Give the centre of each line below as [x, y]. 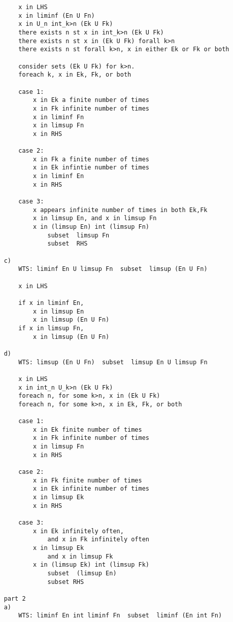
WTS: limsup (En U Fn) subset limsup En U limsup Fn [113, 362]
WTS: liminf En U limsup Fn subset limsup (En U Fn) [113, 269]
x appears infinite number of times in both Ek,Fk [120, 210]
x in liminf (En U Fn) [57, 15]
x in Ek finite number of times [87, 429]
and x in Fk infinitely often [98, 540]
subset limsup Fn [78, 235]
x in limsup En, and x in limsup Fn [95, 218]
